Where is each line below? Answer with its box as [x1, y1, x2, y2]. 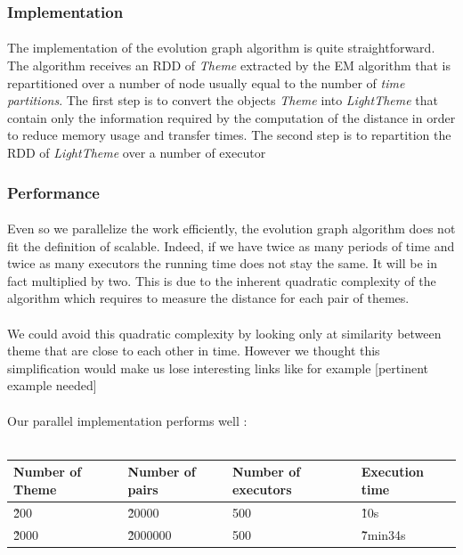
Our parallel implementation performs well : [7, 411, 248, 429]
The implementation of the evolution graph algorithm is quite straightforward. [7, 38, 435, 57]
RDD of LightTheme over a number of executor [7, 143, 266, 161]
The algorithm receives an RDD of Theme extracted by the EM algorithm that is [7, 56, 451, 75]
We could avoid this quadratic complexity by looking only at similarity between [7, 323, 442, 342]
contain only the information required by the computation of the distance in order [7, 108, 456, 127]
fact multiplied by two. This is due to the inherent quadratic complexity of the [7, 271, 436, 290]
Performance [7, 181, 100, 203]
